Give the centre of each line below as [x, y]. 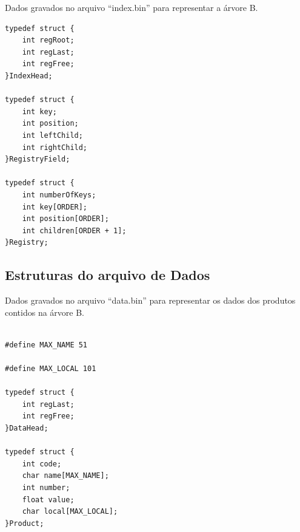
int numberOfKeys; [59, 195]
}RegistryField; [38, 159]
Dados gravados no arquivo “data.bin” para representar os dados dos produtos [150, 300]
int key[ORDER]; [55, 207]
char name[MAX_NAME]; [65, 476]
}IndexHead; [29, 76]
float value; [48, 500]
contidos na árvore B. [45, 312]
